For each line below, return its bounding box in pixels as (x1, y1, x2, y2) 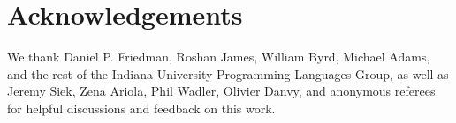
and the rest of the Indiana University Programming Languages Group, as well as (7, 64, 449, 83)
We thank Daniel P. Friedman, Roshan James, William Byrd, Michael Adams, (7, 47, 430, 66)
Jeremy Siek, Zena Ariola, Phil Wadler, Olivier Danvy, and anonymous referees (7, 82, 436, 100)
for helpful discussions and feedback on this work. (7, 98, 276, 117)
